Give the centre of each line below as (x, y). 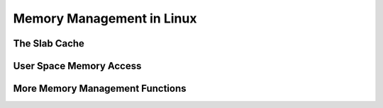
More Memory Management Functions (100, 89)
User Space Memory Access (77, 66)
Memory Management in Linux (105, 18)
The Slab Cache (49, 43)
